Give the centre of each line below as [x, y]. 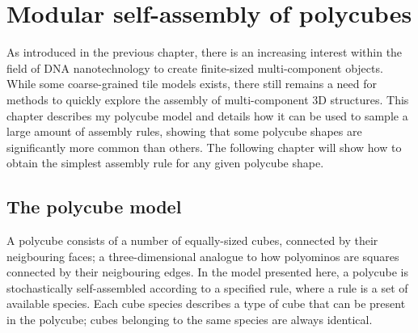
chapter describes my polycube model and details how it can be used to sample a [207, 115]
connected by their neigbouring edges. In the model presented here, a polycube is [207, 272]
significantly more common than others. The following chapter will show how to [204, 147]
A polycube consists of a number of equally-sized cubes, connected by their [192, 240]
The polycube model [94, 207]
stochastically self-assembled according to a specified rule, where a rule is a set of [207, 287]
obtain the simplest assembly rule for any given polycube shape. [165, 163]
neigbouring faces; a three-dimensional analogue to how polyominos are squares [203, 256]
